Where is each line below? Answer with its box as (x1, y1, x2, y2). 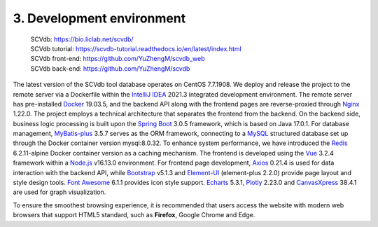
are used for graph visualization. (13, 188, 106, 196)
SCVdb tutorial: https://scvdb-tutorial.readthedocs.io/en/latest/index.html (30, 44, 241, 53)
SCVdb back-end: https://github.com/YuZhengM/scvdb (30, 64, 190, 73)
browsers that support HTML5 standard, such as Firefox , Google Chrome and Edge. (13, 211, 255, 219)
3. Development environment (13, 11, 186, 26)
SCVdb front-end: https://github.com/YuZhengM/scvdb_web (30, 55, 205, 63)
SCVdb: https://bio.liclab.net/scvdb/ (30, 35, 134, 43)
